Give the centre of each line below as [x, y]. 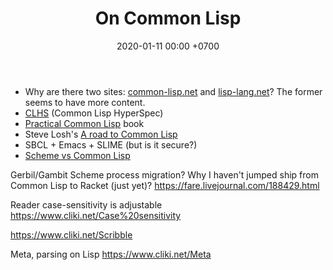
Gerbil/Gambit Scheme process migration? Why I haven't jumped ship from [164, 174]
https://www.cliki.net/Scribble [71, 234]
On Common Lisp [168, 18]
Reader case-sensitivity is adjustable [86, 204]
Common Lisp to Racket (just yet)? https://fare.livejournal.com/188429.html [165, 185]
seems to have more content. [85, 102]
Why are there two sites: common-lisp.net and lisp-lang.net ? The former [173, 91]
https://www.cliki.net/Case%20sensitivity [96, 215]
